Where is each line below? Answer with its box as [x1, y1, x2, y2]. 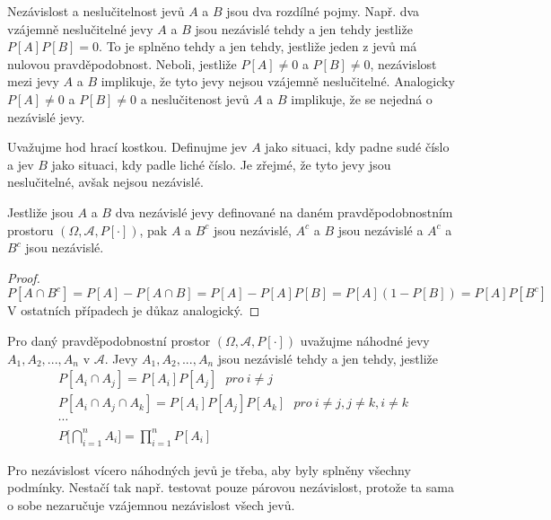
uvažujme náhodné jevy [300, 331, 430, 349]
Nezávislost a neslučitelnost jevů [7, 2, 185, 20]
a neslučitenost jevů [140, 89, 249, 108]
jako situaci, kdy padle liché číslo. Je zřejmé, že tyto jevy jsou [51, 154, 391, 173]
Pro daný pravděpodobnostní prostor [7, 331, 211, 349]
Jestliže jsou [7, 202, 74, 221]
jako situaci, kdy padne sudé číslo [265, 137, 450, 156]
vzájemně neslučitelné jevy [7, 19, 153, 38]
